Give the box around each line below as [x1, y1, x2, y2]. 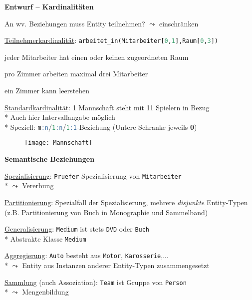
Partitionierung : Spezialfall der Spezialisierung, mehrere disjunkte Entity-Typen [4, 197, 248, 207]
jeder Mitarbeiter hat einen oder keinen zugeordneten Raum [4, 51, 189, 62]
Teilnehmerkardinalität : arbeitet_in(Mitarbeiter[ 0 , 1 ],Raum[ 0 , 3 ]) [4, 35, 218, 45]
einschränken [159, 18, 199, 28]
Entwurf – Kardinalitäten [4, 1, 94, 11]
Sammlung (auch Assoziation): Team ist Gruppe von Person [4, 277, 187, 287]
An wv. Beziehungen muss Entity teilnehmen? [4, 18, 145, 28]
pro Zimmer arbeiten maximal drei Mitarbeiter [4, 68, 148, 79]
